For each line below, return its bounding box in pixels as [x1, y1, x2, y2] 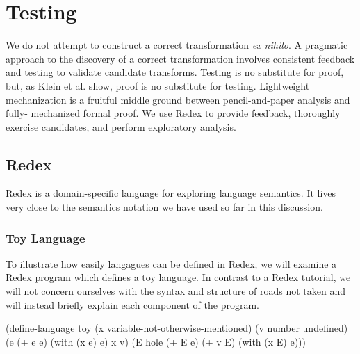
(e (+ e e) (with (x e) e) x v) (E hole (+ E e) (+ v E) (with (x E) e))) [6, 334, 306, 348]
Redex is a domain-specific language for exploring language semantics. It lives [6, 186, 336, 200]
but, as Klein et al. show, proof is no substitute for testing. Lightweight [6, 78, 310, 92]
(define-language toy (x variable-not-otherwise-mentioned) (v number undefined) [6, 321, 348, 335]
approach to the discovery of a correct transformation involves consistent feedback [6, 51, 355, 65]
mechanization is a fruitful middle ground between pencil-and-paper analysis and [6, 92, 350, 106]
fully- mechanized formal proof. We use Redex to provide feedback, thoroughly [6, 106, 341, 120]
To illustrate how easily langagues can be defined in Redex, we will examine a [6, 256, 337, 271]
